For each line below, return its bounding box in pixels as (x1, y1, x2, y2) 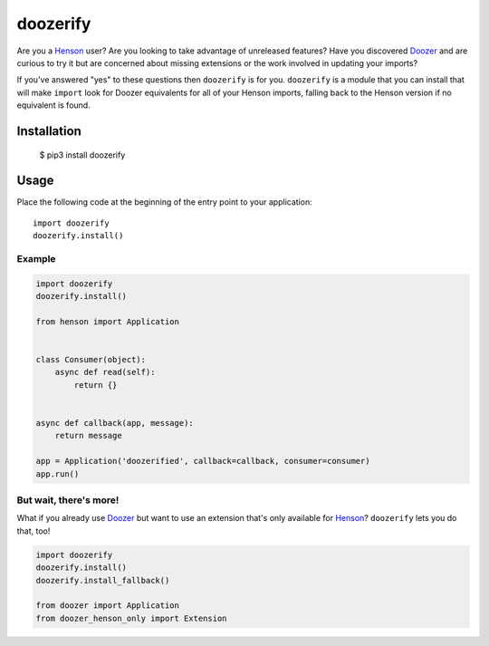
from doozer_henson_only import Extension (35, 612, 227, 623)
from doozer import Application (35, 601, 180, 611)
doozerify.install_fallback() (35, 575, 170, 585)
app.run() (35, 468, 80, 479)
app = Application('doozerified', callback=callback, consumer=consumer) (35, 456, 370, 467)
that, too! (16, 525, 51, 536)
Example (16, 252, 56, 265)
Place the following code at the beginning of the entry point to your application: (16, 197, 312, 207)
